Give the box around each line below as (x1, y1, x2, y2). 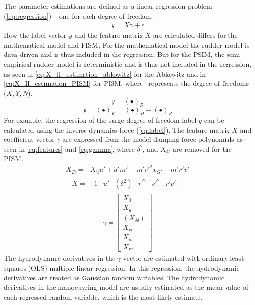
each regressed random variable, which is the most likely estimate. (4, 291, 203, 302)
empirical (4, 59, 32, 69)
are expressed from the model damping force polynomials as (62, 134, 243, 144)
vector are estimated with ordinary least (123, 253, 244, 263)
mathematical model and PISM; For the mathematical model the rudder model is (4, 39, 250, 50)
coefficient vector (4, 134, 55, 144)
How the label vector (4, 30, 67, 40)
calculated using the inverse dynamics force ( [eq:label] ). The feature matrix (4, 124, 230, 135)
